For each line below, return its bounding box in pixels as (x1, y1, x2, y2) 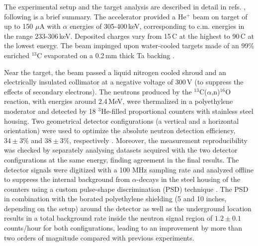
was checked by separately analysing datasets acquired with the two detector (4, 145, 238, 155)
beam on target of (192, 11, 248, 21)
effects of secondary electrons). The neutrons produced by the (4, 86, 192, 96)
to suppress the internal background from (4, 174, 130, 184)
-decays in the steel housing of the (136, 174, 241, 184)
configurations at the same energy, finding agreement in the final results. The (4, 154, 239, 164)
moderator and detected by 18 (4, 105, 96, 116)
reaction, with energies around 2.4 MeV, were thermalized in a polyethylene (4, 96, 233, 106)
